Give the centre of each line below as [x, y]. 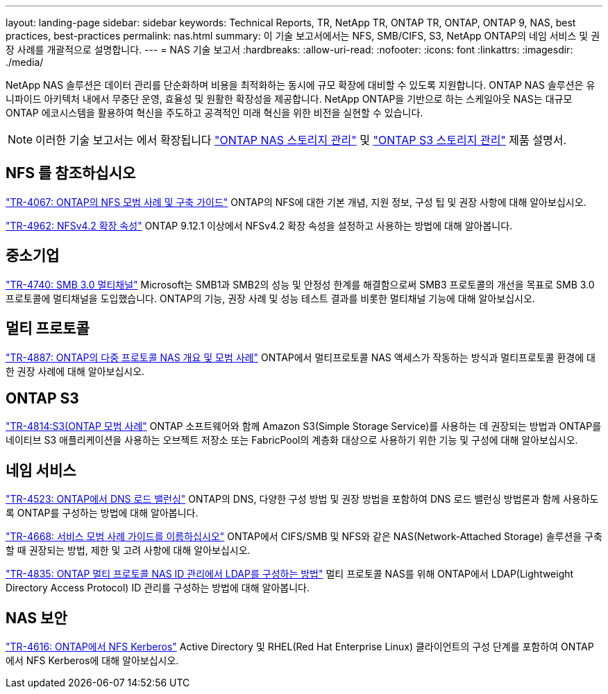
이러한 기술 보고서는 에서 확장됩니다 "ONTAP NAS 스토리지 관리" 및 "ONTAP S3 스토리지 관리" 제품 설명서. [301, 140]
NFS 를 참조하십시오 [71, 173]
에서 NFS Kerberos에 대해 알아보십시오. [92, 661]
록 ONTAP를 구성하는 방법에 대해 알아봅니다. [102, 513]
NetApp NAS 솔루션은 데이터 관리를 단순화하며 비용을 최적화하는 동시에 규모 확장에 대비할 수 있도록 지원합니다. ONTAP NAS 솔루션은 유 [301, 85]
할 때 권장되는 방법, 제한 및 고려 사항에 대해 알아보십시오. [128, 550]
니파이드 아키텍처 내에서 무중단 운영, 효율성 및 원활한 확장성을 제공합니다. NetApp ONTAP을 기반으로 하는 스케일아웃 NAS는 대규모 [289, 99]
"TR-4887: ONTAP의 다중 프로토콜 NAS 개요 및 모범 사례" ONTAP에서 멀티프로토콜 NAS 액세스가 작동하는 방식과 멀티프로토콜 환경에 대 [301, 357]
